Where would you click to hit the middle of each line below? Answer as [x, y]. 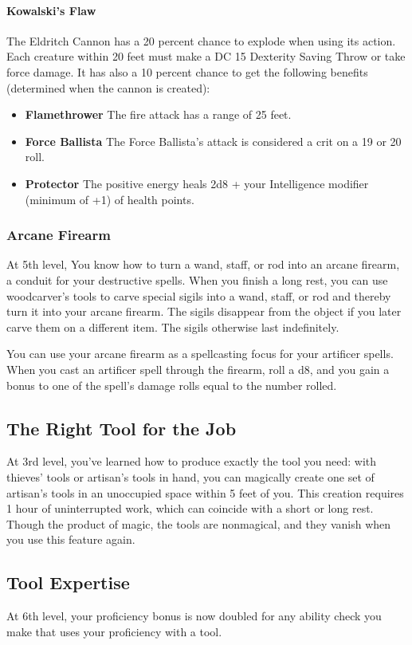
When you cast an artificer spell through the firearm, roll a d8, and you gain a [198, 369]
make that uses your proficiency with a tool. [114, 631]
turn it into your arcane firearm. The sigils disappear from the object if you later [204, 311]
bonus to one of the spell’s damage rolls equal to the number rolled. [172, 385]
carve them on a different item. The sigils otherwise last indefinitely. [173, 326]
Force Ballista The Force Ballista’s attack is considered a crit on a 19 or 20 [213, 141]
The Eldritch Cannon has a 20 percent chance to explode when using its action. [201, 40]
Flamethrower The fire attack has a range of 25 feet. [158, 114]
